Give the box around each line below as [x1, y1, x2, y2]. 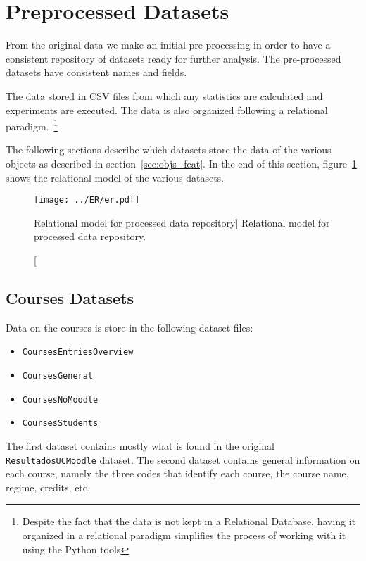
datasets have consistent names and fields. [6, 65, 187, 80]
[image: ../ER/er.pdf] [34, 195, 140, 206]
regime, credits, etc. [6, 479, 90, 494]
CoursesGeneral [22, 371, 94, 382]
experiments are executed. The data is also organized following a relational [6, 102, 328, 117]
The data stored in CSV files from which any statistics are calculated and [6, 88, 323, 103]
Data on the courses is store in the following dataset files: [6, 320, 253, 334]
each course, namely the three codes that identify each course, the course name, [6, 466, 349, 481]
